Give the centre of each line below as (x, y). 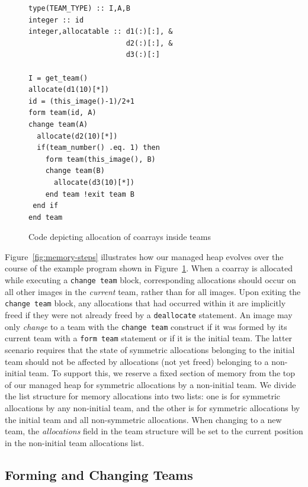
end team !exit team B (90, 194)
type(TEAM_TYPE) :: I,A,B (79, 8)
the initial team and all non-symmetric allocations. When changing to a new (143, 419)
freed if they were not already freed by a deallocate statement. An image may (149, 314)
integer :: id (56, 20)
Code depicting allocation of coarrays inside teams (120, 237)
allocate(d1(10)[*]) (69, 90)
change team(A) (58, 124)
